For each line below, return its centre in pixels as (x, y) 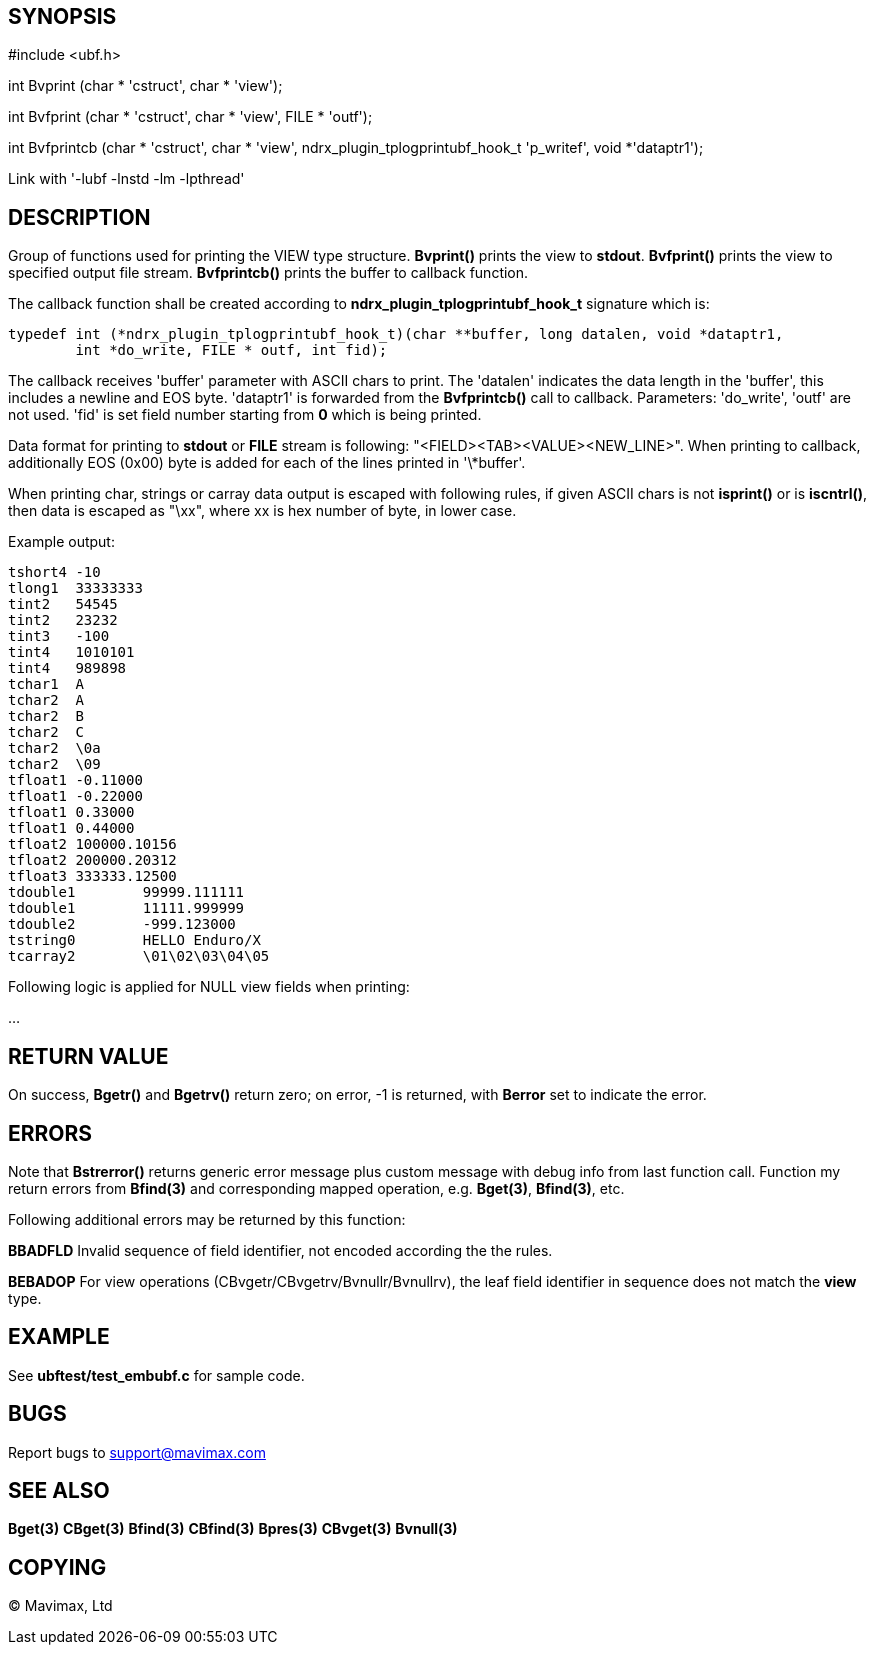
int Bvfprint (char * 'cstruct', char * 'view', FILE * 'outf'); (190, 117)
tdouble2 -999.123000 (122, 924)
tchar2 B (46, 716)
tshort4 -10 (54, 572)
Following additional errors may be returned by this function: (207, 1219)
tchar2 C (46, 732)
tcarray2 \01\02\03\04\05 (139, 956)
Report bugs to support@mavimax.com (137, 1452)
